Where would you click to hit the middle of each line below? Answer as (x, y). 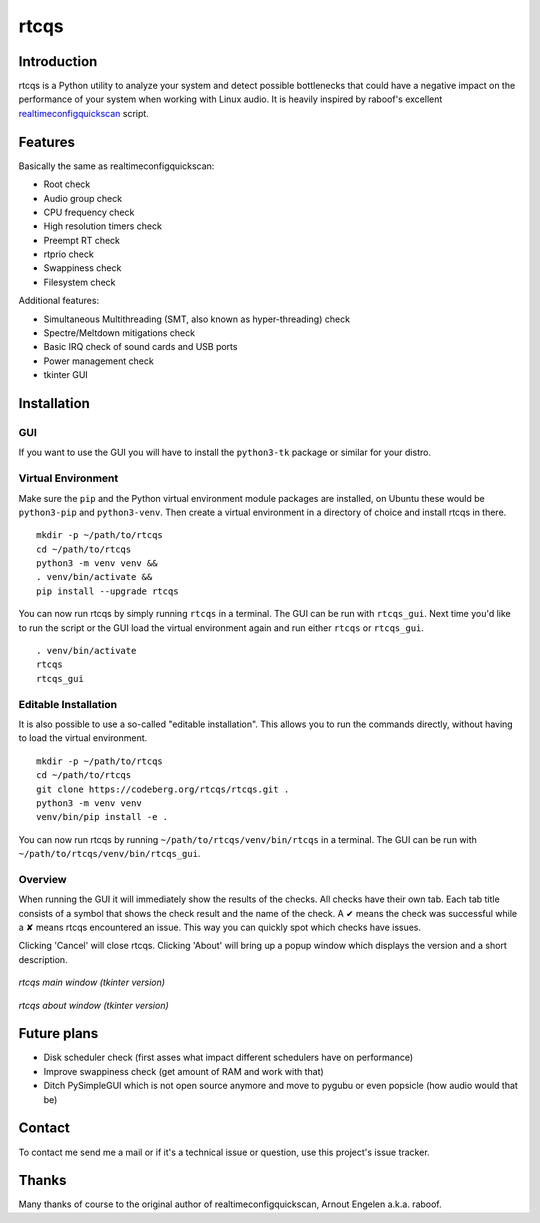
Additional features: (59, 301)
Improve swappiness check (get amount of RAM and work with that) (183, 1071)
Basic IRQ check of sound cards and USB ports (140, 347)
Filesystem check (79, 282)
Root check (67, 184)
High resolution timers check (102, 226)
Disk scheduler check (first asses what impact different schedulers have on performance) (228, 1057)
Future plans (58, 1033)
